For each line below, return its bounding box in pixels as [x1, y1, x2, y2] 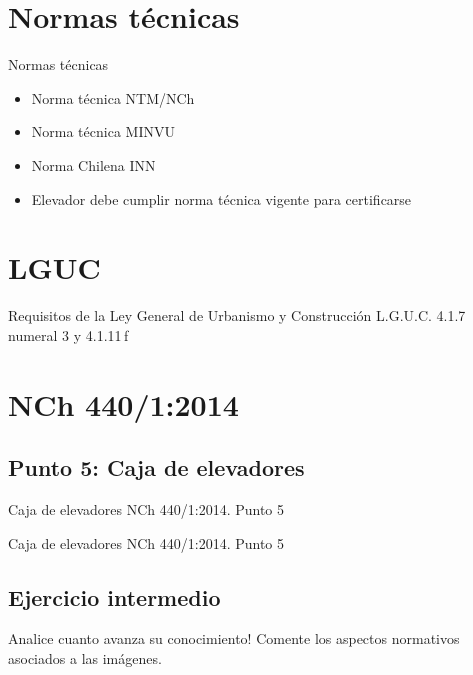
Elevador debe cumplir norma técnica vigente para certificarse [31, 188, 412, 209]
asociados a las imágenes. [8, 647, 162, 668]
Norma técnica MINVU [31, 121, 175, 142]
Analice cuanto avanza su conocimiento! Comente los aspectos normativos [8, 628, 460, 649]
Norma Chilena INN [31, 154, 156, 175]
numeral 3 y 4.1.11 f [8, 324, 129, 345]
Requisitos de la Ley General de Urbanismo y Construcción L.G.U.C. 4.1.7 [8, 305, 466, 326]
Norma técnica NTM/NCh [31, 87, 195, 108]
